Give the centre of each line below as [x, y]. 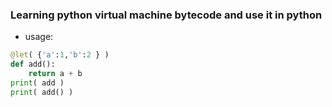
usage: [39, 37]
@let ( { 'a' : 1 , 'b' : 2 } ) [60, 55]
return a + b [55, 74]
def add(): [33, 64]
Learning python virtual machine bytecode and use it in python [166, 15]
